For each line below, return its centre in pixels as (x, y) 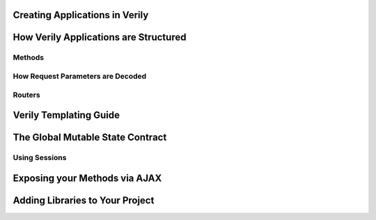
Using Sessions (40, 158)
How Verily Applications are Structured (100, 37)
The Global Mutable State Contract (90, 137)
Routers (27, 95)
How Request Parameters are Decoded (80, 76)
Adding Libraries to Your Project (84, 200)
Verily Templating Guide (66, 115)
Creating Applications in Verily (81, 15)
